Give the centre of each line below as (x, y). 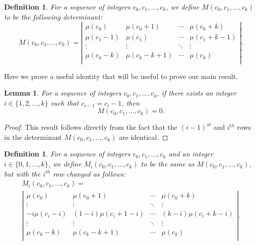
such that (65, 102)
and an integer (191, 154)
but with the (22, 173)
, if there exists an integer (197, 93)
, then (131, 102)
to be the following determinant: (53, 16)
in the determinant (33, 137)
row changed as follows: (89, 173)
